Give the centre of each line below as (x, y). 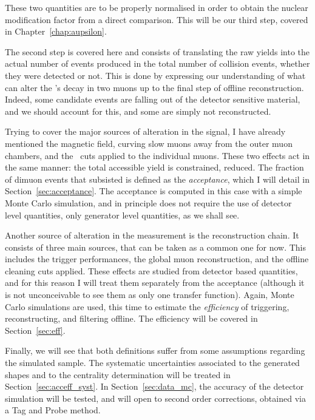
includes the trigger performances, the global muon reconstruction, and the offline (157, 259)
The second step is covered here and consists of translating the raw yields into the (157, 51)
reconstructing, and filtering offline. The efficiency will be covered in (131, 318)
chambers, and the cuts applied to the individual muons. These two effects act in (157, 155)
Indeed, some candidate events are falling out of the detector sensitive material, (153, 99)
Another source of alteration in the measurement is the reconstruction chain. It (152, 235)
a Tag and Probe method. (53, 410)
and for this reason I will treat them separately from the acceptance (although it (155, 283)
